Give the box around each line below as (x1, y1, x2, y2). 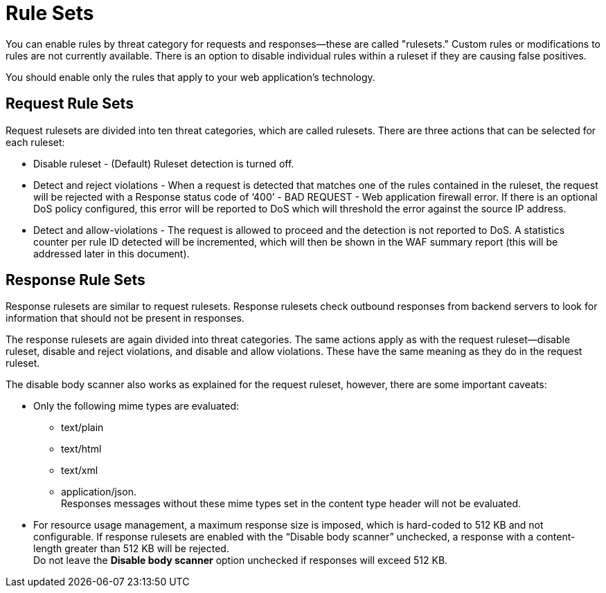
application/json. (61, 486, 136, 498)
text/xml (61, 464, 98, 477)
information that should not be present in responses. (6, 312, 244, 325)
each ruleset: (6, 136, 65, 148)
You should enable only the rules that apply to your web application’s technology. (6, 71, 375, 83)
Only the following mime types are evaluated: (33, 400, 240, 412)
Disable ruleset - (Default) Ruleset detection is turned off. (33, 157, 294, 170)
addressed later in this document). (33, 247, 190, 259)
